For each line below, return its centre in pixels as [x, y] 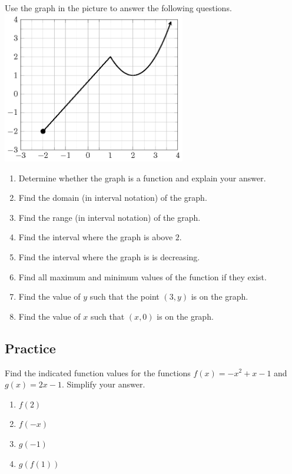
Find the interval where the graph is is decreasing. [109, 256]
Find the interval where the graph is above [96, 237]
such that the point [125, 296]
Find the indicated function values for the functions [98, 372]
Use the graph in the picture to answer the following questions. [118, 8]
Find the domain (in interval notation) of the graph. [113, 198]
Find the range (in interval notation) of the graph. [109, 217]
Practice [30, 348]
